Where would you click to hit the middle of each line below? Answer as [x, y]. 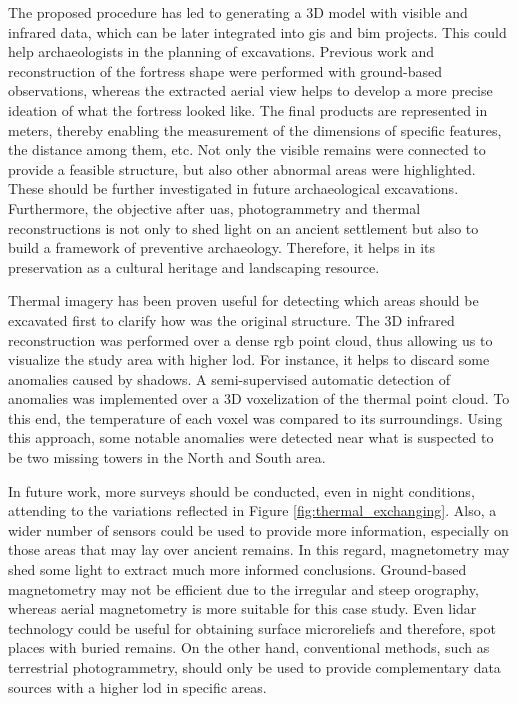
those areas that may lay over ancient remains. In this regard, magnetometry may [259, 549]
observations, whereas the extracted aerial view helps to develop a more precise [250, 90]
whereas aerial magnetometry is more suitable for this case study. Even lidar [242, 608]
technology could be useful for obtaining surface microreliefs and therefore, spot [252, 627]
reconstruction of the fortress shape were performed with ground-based [225, 70]
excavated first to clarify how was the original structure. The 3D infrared [231, 319]
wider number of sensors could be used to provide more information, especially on [258, 529]
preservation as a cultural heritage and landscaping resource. [194, 266]
